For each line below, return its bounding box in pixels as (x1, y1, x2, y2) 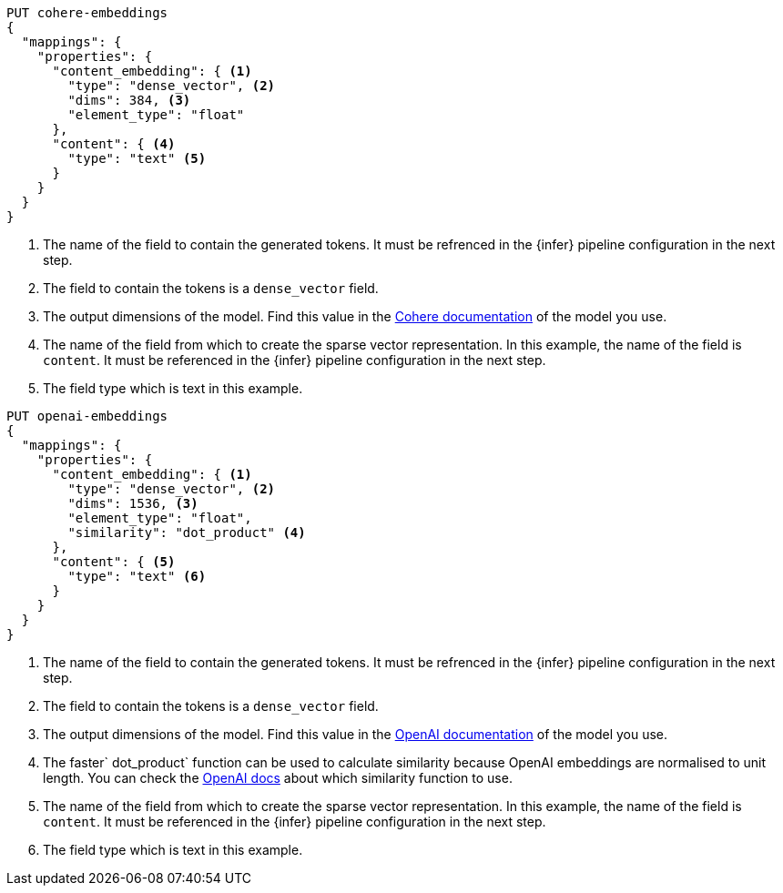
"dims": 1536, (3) (67, 496, 198, 511)
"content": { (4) (52, 137, 176, 151)
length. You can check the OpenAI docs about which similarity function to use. (43, 770, 513, 786)
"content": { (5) (52, 554, 176, 569)
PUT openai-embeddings (6, 409, 168, 423)
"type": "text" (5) (67, 151, 207, 166)
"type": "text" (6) (67, 569, 207, 583)
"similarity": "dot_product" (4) (67, 525, 306, 540)
